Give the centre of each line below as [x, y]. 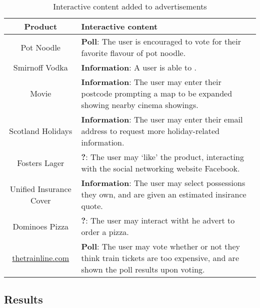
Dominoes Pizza [41, 226]
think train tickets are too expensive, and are [160, 258]
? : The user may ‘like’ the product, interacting [162, 157]
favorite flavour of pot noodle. [133, 53]
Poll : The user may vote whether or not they [161, 246]
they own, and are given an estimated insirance [164, 194]
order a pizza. [105, 232]
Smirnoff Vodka [40, 67]
